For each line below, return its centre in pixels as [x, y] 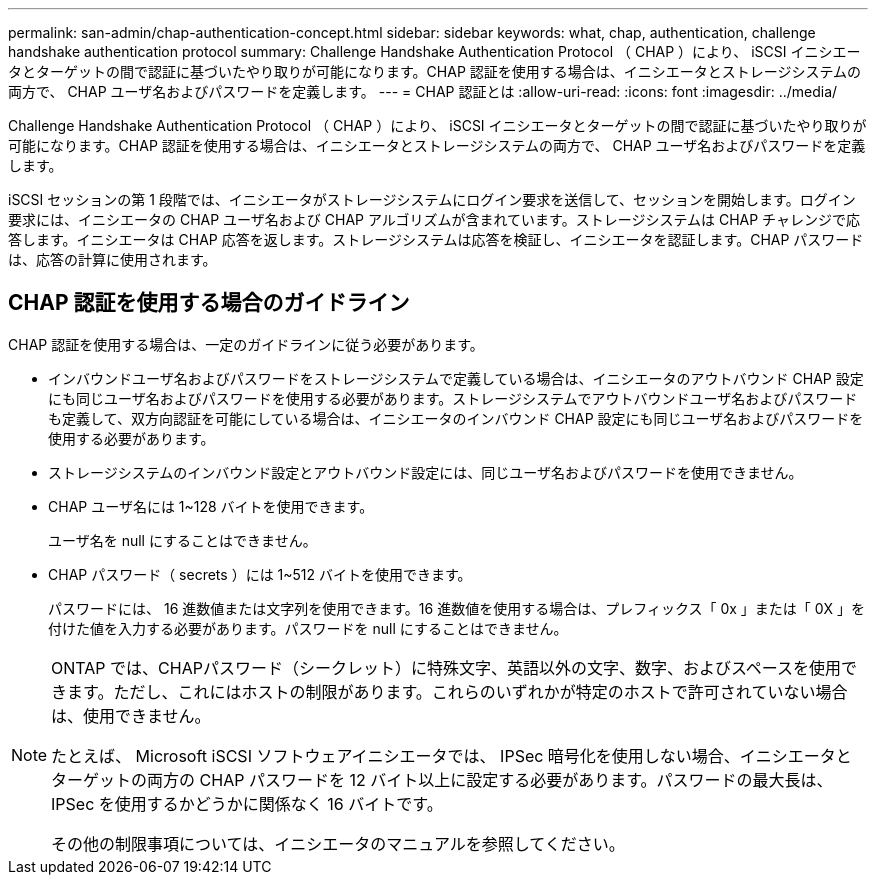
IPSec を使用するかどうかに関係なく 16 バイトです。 [247, 803]
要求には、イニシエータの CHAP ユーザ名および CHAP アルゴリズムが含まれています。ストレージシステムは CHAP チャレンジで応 [434, 219]
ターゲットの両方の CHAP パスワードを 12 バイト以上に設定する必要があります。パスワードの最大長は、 [442, 779]
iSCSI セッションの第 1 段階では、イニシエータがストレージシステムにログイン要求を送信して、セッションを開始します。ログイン [432, 199]
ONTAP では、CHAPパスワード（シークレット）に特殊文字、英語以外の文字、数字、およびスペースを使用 [446, 667]
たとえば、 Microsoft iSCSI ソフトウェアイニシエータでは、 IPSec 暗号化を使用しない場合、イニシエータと [451, 755]
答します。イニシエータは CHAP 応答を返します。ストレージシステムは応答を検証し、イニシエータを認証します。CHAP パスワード [436, 239]
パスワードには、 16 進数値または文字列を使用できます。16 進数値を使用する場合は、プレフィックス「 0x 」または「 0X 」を [457, 608]
